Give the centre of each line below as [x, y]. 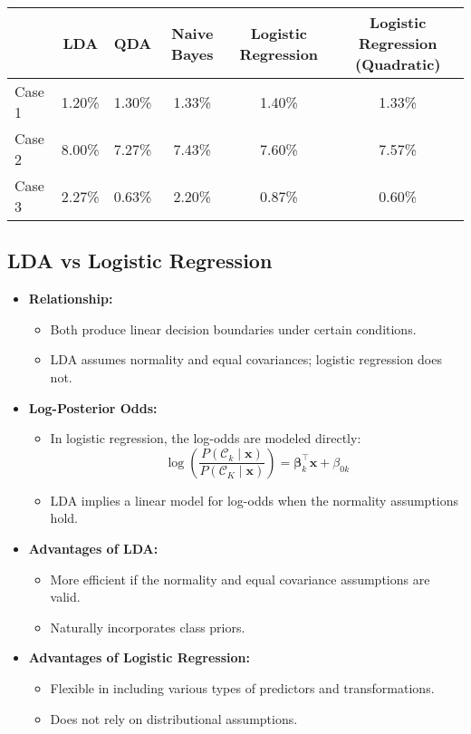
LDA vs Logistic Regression [140, 261]
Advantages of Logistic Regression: [139, 657]
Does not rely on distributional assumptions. [174, 718]
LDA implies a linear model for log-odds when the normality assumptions [255, 500]
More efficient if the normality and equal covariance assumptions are [240, 579]
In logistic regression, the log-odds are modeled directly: [206, 438]
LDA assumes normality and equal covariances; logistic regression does [246, 359]
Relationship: [71, 299]
